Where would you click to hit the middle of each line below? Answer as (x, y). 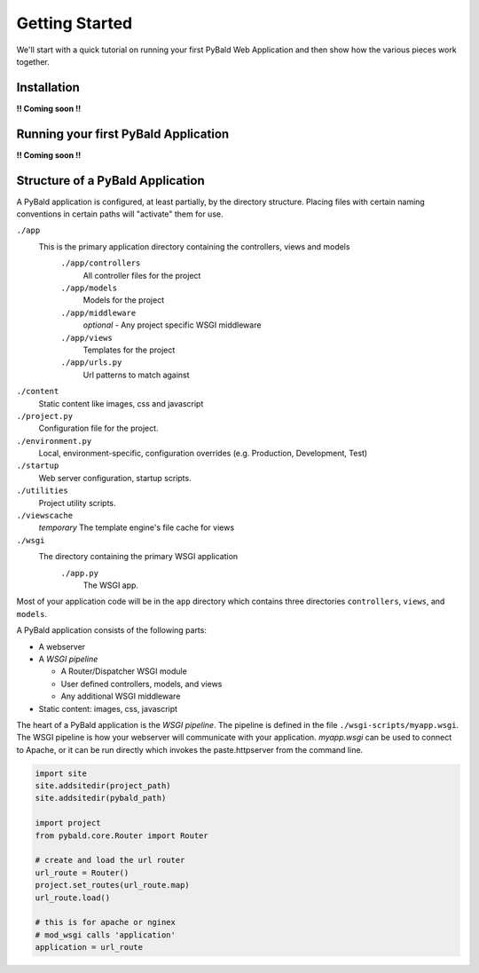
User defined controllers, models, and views (141, 684)
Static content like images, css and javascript (121, 403)
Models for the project (123, 300)
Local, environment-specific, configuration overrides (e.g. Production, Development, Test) (203, 454)
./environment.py (54, 441)
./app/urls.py (91, 363)
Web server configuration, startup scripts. (115, 478)
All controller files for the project (142, 275)
